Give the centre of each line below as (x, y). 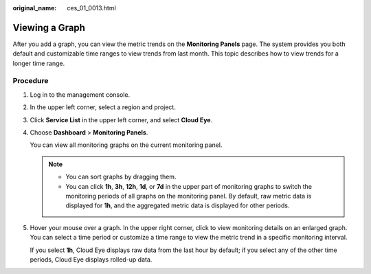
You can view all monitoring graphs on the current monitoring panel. (126, 145)
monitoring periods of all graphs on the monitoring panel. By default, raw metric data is (189, 196)
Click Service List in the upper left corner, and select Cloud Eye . (121, 119)
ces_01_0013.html (91, 8)
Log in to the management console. (80, 94)
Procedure (31, 81)
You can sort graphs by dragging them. (121, 177)
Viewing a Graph (49, 27)
